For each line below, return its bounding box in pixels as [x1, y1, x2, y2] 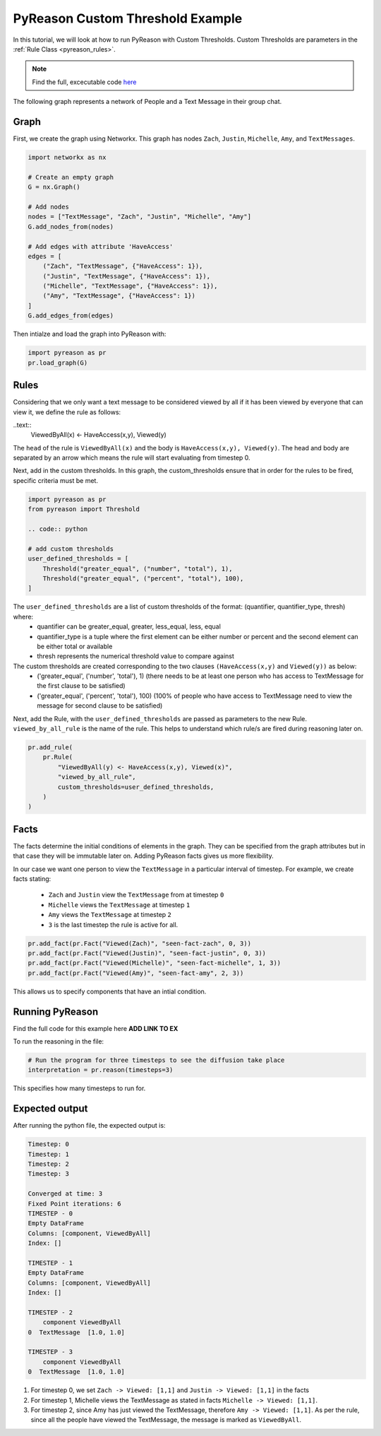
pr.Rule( [42, 753, 73, 761]
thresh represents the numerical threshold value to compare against [37, 652, 234, 660]
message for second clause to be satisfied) [37, 701, 163, 710]
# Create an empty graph [28, 173, 114, 181]
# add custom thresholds [28, 544, 114, 553]
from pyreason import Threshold [28, 506, 140, 513]
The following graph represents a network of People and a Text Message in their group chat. [13, 98, 282, 106]
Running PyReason [13, 1005, 99, 1017]
